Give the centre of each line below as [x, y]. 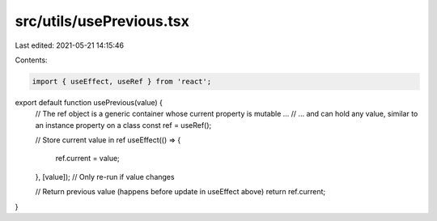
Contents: [31, 60]
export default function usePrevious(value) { [89, 102]
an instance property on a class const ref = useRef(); [123, 125]
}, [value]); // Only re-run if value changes [105, 176]
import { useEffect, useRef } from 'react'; [122, 81]
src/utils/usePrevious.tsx [102, 21]
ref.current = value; [88, 159]
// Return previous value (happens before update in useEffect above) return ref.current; [180, 192]
